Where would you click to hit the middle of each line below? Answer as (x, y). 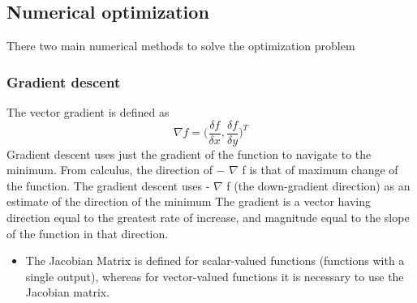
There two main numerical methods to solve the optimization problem (181, 46)
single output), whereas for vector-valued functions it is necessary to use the (215, 276)
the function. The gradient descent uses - (108, 185)
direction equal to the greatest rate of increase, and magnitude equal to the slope (208, 218)
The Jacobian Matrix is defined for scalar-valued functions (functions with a (215, 260)
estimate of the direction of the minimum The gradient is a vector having (189, 201)
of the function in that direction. (88, 233)
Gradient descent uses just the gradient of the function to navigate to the (189, 154)
